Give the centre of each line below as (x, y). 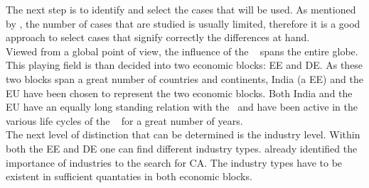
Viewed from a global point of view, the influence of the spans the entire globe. (182, 51)
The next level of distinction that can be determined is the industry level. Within (183, 134)
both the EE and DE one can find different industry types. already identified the (182, 148)
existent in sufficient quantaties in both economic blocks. (129, 176)
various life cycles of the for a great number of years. (124, 120)
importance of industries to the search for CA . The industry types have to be (174, 162)
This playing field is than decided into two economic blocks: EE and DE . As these (184, 65)
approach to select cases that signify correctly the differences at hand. (158, 37)
